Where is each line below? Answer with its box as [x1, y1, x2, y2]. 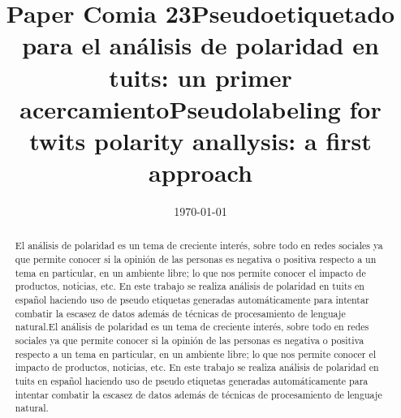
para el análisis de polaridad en [22, 28, 379, 62]
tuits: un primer [109, 60, 292, 93]
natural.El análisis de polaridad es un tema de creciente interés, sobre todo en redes [15, 320, 369, 334]
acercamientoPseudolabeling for [19, 92, 382, 125]
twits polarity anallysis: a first [29, 123, 372, 157]
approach [149, 156, 252, 189]
